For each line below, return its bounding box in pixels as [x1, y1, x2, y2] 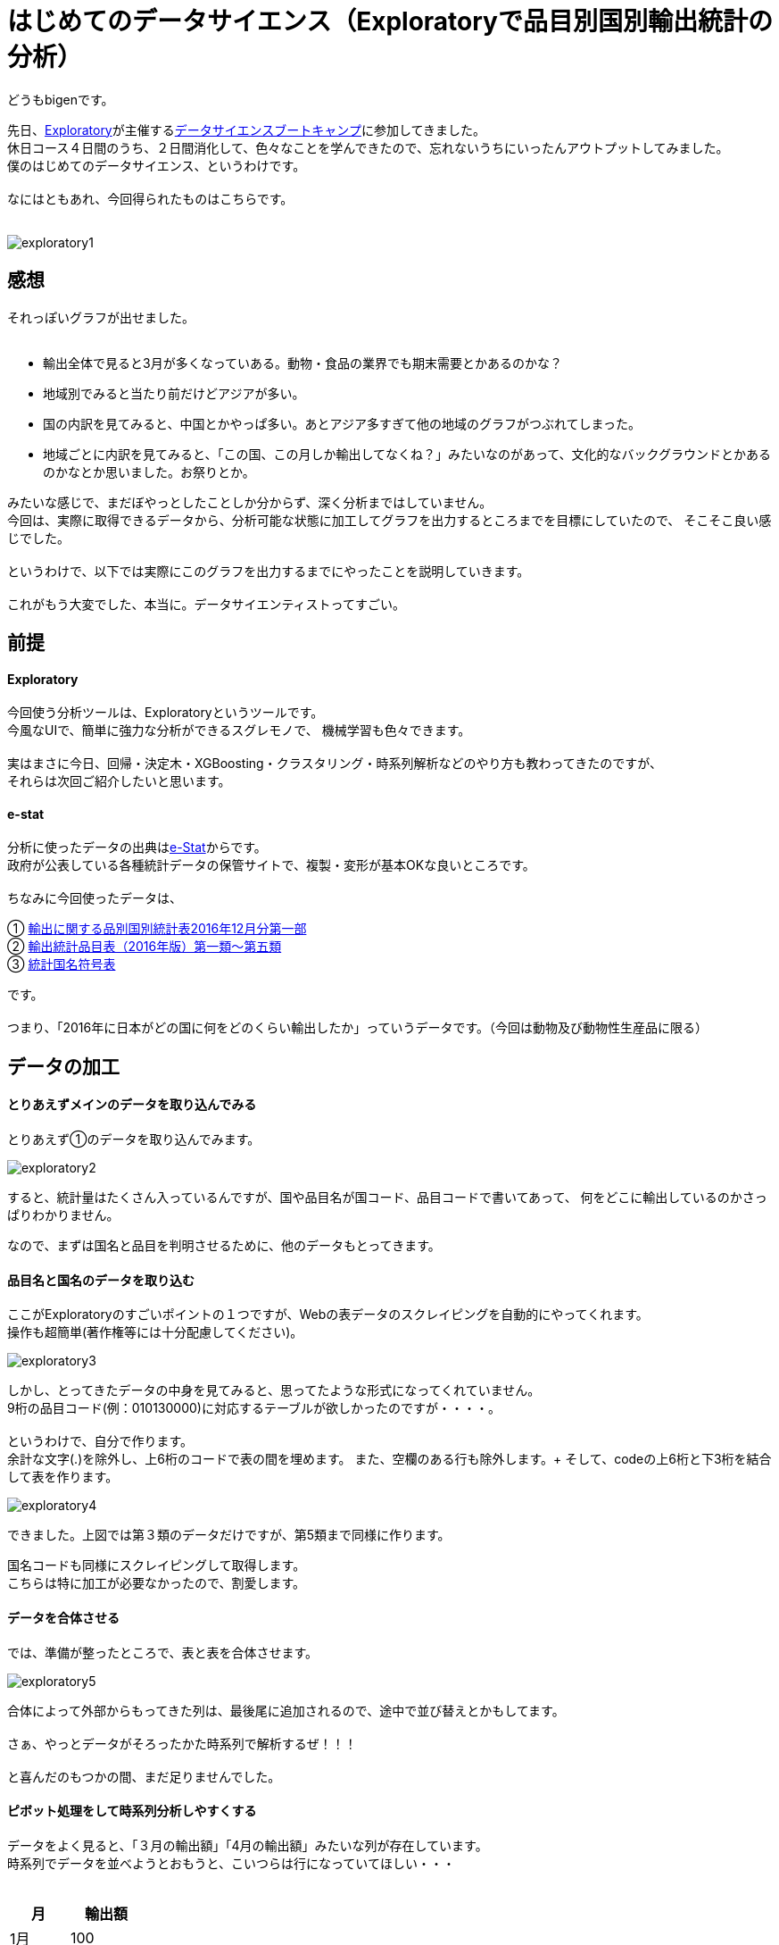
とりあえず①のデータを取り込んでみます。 [7, 1131, 261, 1148]
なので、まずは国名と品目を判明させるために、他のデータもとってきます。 [7, 1238, 441, 1254]
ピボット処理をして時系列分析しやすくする [7, 1803, 257, 1819]
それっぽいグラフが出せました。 [7, 309, 195, 325]
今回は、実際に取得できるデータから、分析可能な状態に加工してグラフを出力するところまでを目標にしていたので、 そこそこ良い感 [7, 512, 772, 528]
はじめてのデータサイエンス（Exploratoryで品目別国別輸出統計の [7, 6, 773, 37]
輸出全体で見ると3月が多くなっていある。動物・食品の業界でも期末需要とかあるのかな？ [43, 355, 562, 371]
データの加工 [7, 1055, 120, 1078]
